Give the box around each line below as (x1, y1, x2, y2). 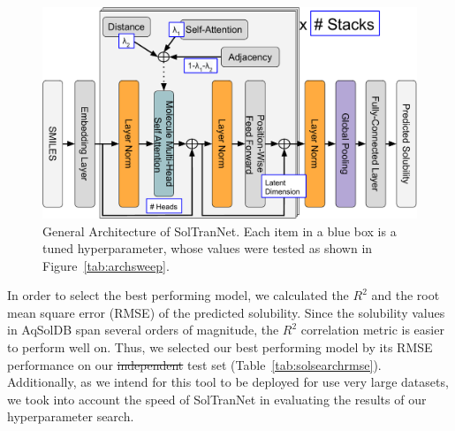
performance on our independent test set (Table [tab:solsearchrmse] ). (7, 355, 382, 373)
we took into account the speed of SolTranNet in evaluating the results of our (7, 389, 427, 408)
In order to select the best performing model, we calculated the (7, 286, 349, 304)
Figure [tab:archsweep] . (42, 256, 170, 274)
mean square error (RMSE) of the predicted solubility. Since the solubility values (7, 303, 445, 321)
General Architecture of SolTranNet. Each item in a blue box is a (42, 221, 397, 240)
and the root (371, 286, 440, 304)
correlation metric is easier (300, 320, 444, 339)
